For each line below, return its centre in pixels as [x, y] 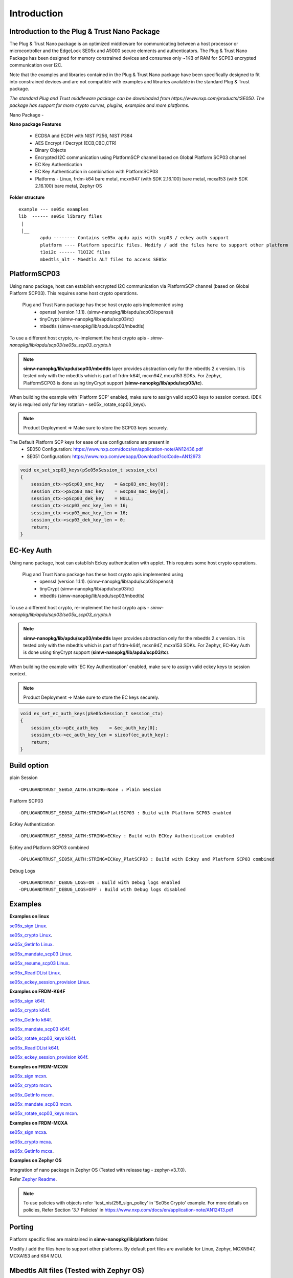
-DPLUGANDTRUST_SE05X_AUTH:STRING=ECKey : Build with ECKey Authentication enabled [127, 836]
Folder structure [27, 197]
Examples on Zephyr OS [36, 1160]
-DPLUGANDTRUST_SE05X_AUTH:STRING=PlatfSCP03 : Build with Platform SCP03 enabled [125, 813]
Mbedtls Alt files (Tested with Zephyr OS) [77, 1270]
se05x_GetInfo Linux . [32, 944]
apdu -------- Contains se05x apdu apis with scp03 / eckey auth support [134, 238]
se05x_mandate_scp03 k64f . [40, 1029]
